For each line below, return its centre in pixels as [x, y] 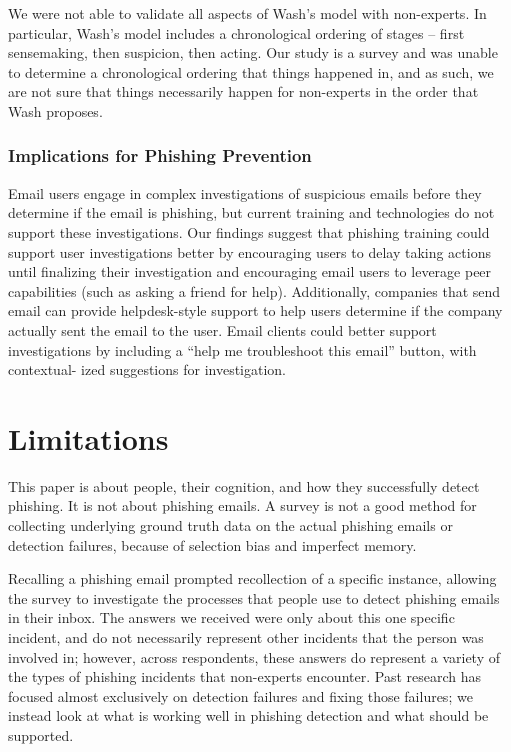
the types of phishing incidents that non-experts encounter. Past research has [245, 676]
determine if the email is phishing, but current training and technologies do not [251, 212]
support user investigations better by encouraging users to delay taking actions [249, 251]
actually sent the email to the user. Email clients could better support [222, 329]
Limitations [88, 437]
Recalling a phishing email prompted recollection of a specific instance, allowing [252, 578]
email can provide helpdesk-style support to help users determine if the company [255, 310]
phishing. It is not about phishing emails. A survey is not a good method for [242, 505]
